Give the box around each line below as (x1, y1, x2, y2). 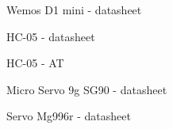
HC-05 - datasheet (6, 28, 95, 44)
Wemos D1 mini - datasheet (6, 2, 142, 17)
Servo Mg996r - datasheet (6, 108, 131, 124)
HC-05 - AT (6, 55, 64, 71)
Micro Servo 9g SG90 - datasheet (6, 81, 167, 97)
